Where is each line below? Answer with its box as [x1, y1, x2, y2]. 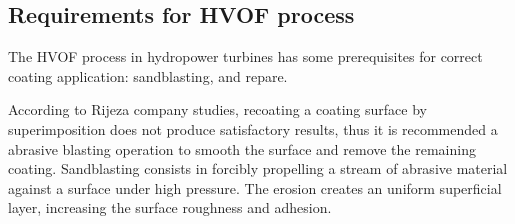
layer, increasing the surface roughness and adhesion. [8, 197, 332, 218]
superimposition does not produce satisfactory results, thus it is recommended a [8, 118, 498, 139]
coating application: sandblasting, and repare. [8, 65, 288, 86]
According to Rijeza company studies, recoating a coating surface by [8, 99, 427, 120]
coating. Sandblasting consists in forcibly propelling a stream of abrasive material [8, 158, 508, 179]
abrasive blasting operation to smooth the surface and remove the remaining [8, 138, 476, 159]
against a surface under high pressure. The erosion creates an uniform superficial [8, 177, 502, 198]
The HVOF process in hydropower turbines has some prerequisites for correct [8, 46, 483, 67]
